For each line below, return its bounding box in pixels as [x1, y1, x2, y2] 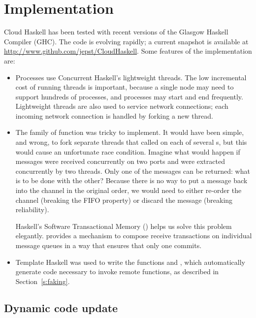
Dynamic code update [4, 300, 118, 315]
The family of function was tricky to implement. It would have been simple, [15, 127, 244, 137]
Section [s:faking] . [15, 276, 70, 286]
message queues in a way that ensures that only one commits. [15, 240, 202, 250]
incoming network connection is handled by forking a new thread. [15, 110, 213, 121]
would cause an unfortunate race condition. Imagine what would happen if [15, 146, 240, 157]
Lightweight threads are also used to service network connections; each [15, 101, 228, 111]
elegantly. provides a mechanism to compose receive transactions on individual [15, 230, 252, 241]
